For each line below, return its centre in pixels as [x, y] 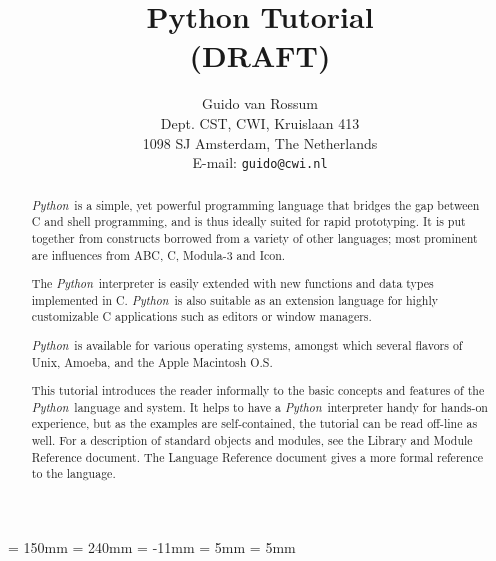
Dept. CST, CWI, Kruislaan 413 [260, 122]
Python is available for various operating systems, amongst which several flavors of [247, 344]
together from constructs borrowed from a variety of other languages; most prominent [254, 237]
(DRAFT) [260, 55]
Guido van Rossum [260, 103]
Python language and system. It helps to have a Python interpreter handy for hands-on [259, 406]
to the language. [73, 473]
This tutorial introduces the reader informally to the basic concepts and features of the [258, 390]
